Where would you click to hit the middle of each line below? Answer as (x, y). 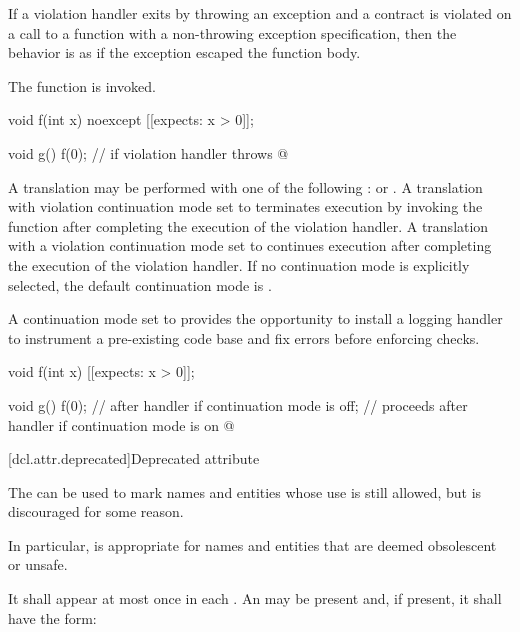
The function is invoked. (82, 85)
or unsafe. (38, 564)
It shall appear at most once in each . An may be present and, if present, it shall (255, 598)
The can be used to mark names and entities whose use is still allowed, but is (245, 491)
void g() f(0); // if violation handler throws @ (148, 152)
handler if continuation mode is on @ (121, 424)
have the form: (52, 617)
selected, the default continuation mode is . (140, 284)
